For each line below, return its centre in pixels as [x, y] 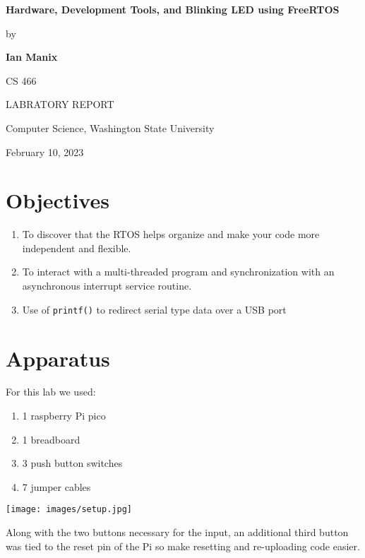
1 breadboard [51, 439]
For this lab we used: [51, 392]
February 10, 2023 [45, 152]
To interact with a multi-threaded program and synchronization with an [178, 272]
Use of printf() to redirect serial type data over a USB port [154, 309]
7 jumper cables [56, 486]
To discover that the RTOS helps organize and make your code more [171, 234]
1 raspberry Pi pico [64, 416]
